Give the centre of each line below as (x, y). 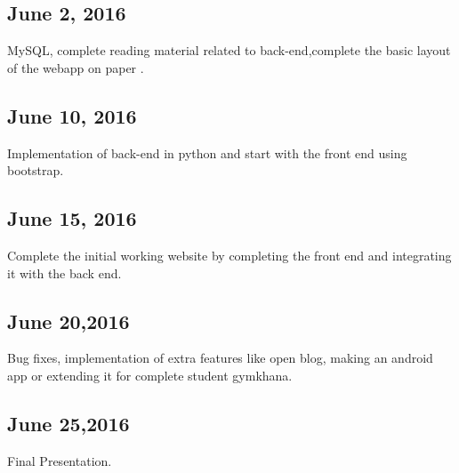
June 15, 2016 (72, 218)
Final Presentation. (60, 460)
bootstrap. (36, 170)
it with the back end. (64, 273)
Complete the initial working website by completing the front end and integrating (229, 255)
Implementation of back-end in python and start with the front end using (207, 152)
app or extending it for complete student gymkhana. (150, 375)
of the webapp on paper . (76, 67)
